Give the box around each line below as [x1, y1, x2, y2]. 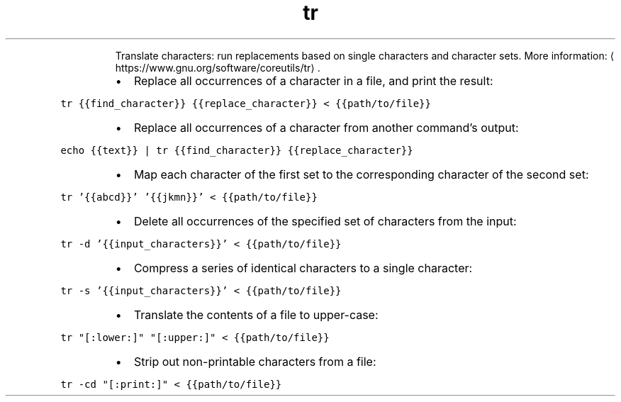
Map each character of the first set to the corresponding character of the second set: [133, 167, 589, 182]
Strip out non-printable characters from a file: [133, 354, 376, 369]
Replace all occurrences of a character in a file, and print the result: [133, 73, 493, 88]
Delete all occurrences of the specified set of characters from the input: [133, 213, 517, 228]
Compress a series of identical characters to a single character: [133, 260, 473, 275]
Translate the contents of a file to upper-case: [133, 307, 379, 322]
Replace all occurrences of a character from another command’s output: [133, 120, 519, 135]
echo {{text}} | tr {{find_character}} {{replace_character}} [60, 144, 413, 156]
